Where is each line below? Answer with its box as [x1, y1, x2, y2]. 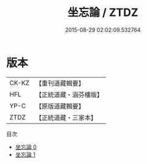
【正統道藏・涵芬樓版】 [35, 90, 103, 99]
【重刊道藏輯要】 [35, 79, 85, 88]
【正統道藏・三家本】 [35, 113, 97, 122]
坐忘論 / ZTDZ [67, 6, 139, 20]
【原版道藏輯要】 [35, 102, 85, 110]
